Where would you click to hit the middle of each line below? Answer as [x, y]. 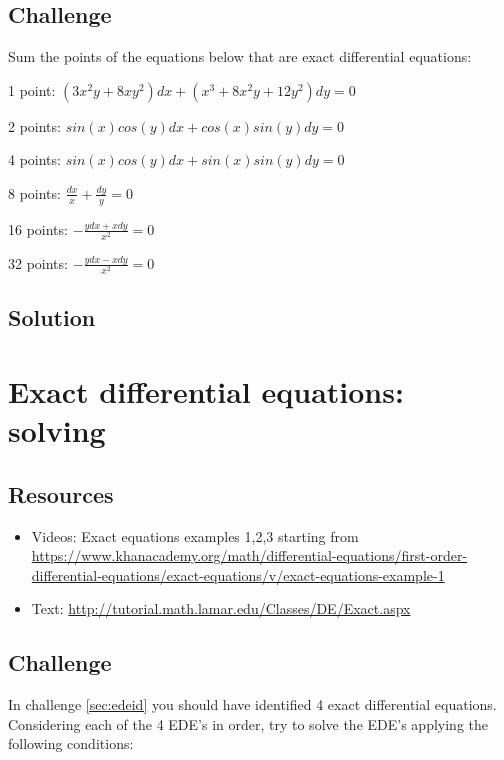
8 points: [34, 192]
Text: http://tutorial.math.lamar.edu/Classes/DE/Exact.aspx [221, 608]
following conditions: [71, 743]
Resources [61, 493]
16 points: [38, 228]
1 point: [32, 89]
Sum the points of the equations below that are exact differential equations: [240, 56]
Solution [52, 317]
